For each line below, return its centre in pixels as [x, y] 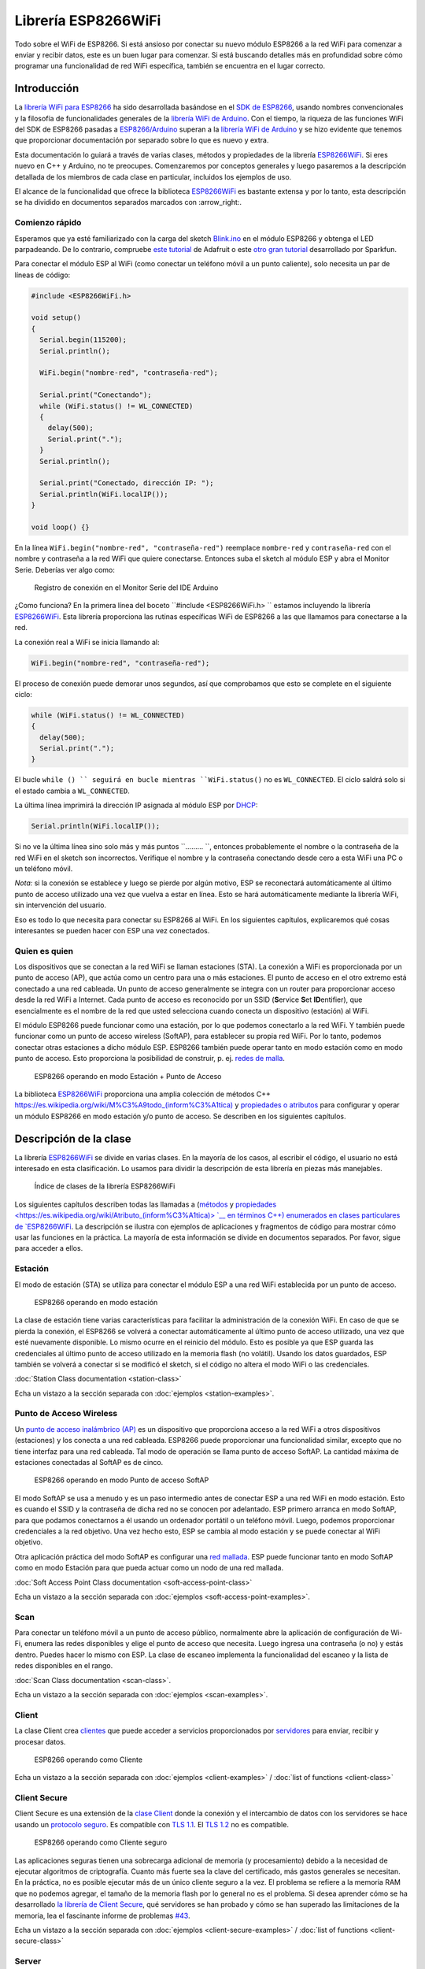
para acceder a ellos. [49, 1248]
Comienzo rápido [48, 223]
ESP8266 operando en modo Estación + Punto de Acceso [128, 1076]
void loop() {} [60, 527]
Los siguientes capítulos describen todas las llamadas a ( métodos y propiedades [146, 1204]
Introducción [47, 89]
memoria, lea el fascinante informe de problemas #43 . [102, 1915]
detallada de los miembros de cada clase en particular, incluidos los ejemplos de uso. [153, 176]
